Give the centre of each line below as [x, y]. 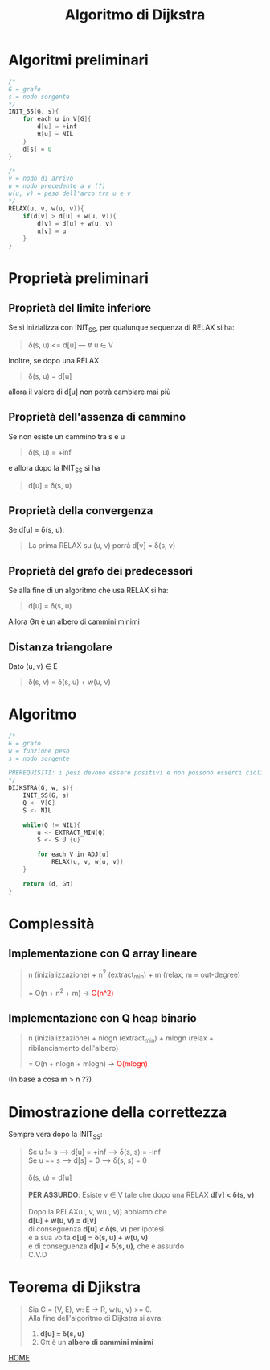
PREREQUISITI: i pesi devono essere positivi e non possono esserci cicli [136, 773]
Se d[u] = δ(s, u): [37, 530]
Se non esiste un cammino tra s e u [67, 436]
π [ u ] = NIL [55, 135]
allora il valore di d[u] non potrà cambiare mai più [90, 392]
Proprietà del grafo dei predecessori [101, 571]
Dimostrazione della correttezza [118, 1112]
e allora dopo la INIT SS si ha [54, 469]
